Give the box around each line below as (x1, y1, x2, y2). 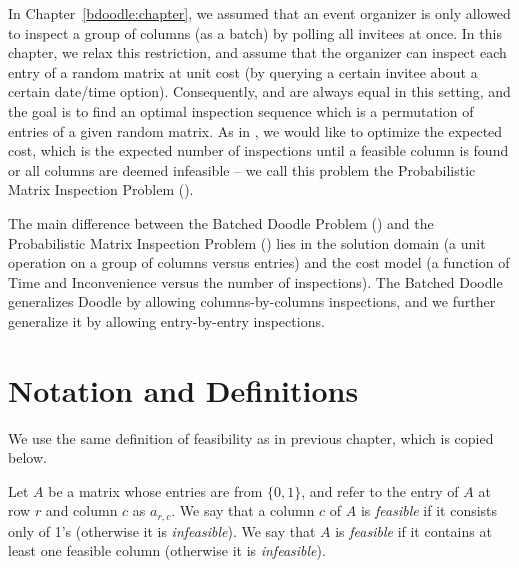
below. (8, 447, 47, 468)
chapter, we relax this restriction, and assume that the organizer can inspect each (8, 42, 507, 63)
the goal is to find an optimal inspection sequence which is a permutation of (8, 100, 474, 121)
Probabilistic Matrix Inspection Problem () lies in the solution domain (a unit (8, 232, 486, 253)
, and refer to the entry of (301, 480, 459, 501)
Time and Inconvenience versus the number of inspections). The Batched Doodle (8, 271, 503, 292)
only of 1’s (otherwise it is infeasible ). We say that (8, 520, 316, 541)
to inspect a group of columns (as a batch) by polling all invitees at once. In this (8, 22, 502, 43)
